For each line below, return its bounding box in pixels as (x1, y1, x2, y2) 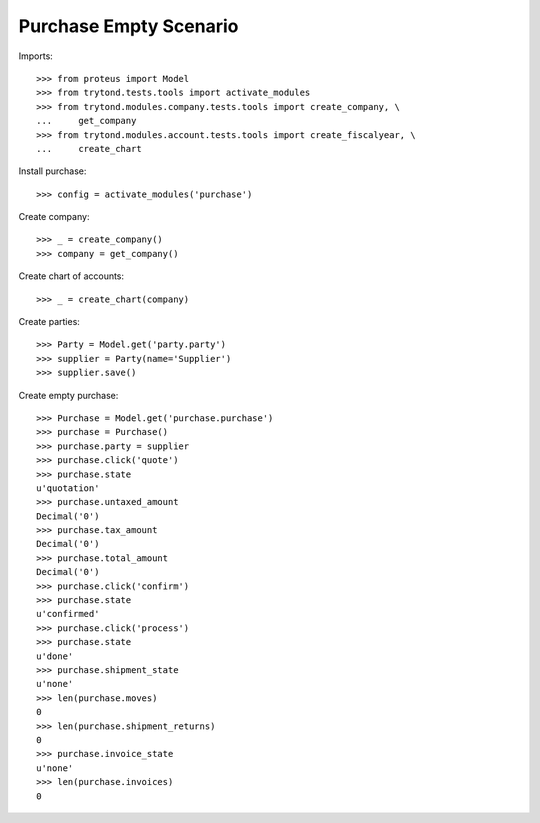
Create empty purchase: (18, 389, 119, 401)
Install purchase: (18, 165, 87, 177)
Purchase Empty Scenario (18, 15, 239, 37)
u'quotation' (36, 482, 100, 494)
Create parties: (18, 316, 80, 328)
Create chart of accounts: (18, 270, 125, 282)
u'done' (36, 650, 74, 662)
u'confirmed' (36, 608, 100, 620)
